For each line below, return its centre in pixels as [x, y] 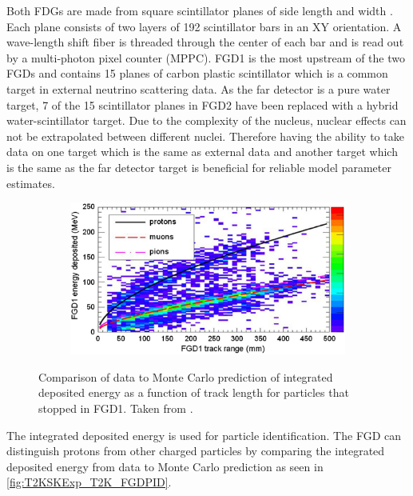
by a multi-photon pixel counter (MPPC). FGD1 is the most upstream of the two [206, 57]
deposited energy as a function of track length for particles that [194, 392]
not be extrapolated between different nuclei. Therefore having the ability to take [205, 136]
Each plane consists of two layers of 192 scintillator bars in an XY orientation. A [204, 26]
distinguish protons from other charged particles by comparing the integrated [196, 451]
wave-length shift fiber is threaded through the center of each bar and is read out [205, 42]
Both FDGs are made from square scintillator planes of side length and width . [200, 10]
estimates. [31, 183]
